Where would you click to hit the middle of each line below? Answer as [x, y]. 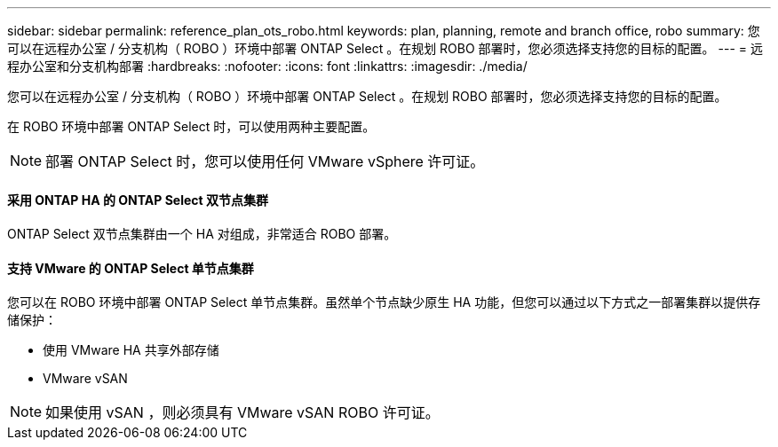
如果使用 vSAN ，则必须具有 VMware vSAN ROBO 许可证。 [242, 413]
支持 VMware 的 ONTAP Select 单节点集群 [131, 268]
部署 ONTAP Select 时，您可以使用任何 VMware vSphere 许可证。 [265, 161]
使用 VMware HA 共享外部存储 [131, 350]
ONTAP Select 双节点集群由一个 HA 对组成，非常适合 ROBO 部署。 [202, 234]
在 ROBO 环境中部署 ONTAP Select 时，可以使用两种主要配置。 [191, 126]
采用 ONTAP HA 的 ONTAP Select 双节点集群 [138, 200]
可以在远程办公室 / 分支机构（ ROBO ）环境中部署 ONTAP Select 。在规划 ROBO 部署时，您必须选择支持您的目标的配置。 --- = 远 [385, 48]
